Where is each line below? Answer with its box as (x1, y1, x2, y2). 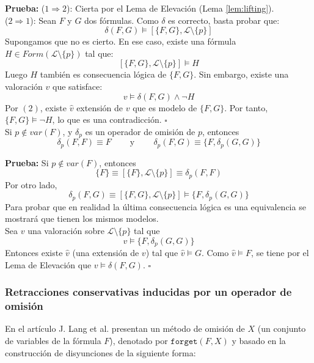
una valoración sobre (27, 224, 104, 237)
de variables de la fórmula (5, 334, 101, 346)
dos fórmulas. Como (84, 13, 159, 26)
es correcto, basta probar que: (168, 13, 280, 26)
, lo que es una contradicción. (52, 113, 162, 126)
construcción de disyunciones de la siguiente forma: (5, 346, 196, 359)
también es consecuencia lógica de (40, 68, 167, 81)
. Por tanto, (224, 101, 268, 114)
